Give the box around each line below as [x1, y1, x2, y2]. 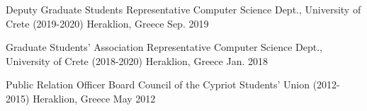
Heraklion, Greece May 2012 [33, 90, 156, 105]
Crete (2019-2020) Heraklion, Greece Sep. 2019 [6, 16, 209, 30]
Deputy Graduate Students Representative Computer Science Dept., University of [6, 2, 361, 16]
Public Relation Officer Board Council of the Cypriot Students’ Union [6, 77, 310, 92]
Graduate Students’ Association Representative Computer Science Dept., [6, 40, 322, 54]
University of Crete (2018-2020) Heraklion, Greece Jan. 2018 [6, 53, 268, 68]
